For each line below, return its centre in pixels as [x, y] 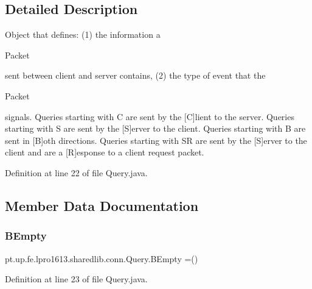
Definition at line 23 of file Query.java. [76, 279]
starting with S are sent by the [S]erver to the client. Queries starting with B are [155, 128]
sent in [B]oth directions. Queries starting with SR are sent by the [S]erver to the [156, 140]
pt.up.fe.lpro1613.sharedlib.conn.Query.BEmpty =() [102, 258]
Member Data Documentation [102, 205]
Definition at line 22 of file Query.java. [76, 172]
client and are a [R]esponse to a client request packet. [105, 152]
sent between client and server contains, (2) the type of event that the [135, 75]
